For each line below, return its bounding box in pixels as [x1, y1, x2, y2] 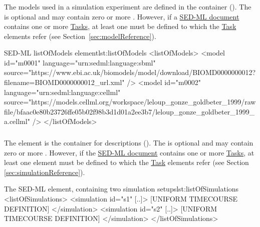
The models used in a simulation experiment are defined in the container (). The [4, 1, 251, 11]
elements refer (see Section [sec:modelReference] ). [4, 30, 156, 41]
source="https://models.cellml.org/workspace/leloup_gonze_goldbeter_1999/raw [4, 96, 256, 107]
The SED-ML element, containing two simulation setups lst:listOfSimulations [4, 183, 239, 194]
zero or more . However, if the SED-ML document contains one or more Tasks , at [4, 147, 254, 157]
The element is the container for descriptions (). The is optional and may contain [4, 137, 253, 147]
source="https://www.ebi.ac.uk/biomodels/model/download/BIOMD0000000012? [4, 67, 256, 77]
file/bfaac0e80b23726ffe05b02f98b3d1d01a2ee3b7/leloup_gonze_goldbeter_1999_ [4, 106, 255, 116]
